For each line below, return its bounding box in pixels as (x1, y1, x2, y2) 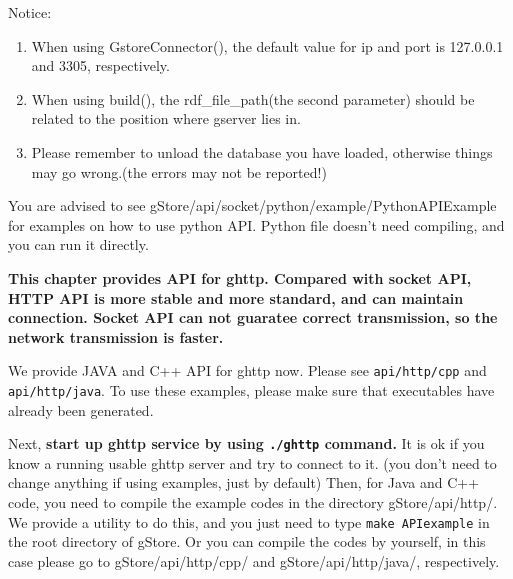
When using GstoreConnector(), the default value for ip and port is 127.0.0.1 (31, 35, 504, 56)
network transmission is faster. (8, 326, 224, 347)
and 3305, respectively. (31, 55, 170, 76)
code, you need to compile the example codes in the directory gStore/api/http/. (8, 492, 498, 513)
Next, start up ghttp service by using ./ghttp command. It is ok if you (8, 433, 485, 454)
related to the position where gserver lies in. (31, 108, 301, 129)
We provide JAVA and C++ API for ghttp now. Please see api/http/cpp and (8, 360, 487, 381)
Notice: (8, 2, 52, 22)
